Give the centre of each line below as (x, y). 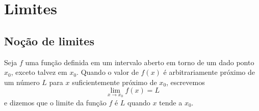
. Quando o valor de (108, 72)
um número (22, 82)
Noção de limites (49, 40)
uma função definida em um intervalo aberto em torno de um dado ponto (140, 62)
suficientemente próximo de (114, 82)
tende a (171, 102)
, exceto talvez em (39, 72)
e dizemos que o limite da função (55, 102)
